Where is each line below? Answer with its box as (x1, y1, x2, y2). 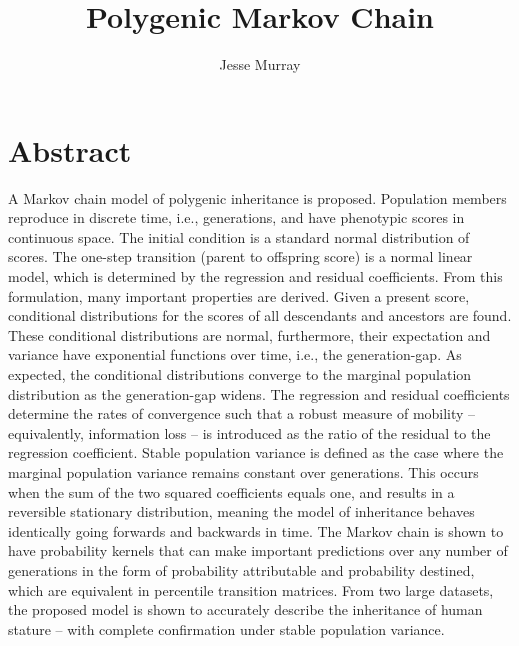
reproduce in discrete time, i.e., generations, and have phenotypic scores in (8, 207, 465, 228)
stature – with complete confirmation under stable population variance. (8, 618, 445, 639)
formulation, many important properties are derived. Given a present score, (8, 285, 470, 306)
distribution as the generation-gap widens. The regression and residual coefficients (8, 383, 510, 404)
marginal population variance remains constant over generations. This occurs (8, 461, 479, 482)
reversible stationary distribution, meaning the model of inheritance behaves (8, 501, 475, 522)
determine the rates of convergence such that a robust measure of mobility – (8, 403, 476, 424)
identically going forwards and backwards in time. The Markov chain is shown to (8, 520, 504, 541)
